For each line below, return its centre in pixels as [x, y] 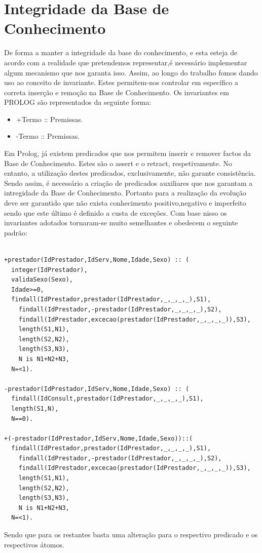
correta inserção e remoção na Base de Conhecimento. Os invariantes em [117, 92]
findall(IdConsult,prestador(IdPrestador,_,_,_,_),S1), [107, 399]
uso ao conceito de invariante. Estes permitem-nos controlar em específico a [121, 82]
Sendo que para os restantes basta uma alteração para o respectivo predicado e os [131, 535]
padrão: [16, 232]
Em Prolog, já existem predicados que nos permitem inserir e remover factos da [128, 153]
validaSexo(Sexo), [42, 280]
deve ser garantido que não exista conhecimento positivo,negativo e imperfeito [125, 203]
